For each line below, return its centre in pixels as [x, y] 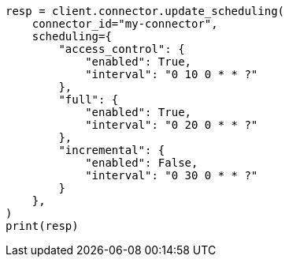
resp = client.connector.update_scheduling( [145, 11]
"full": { [89, 100]
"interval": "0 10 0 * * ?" [172, 74]
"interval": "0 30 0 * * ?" [172, 175]
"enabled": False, [142, 163]
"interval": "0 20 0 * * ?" [172, 125]
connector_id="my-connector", [125, 24]
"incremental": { [112, 150]
